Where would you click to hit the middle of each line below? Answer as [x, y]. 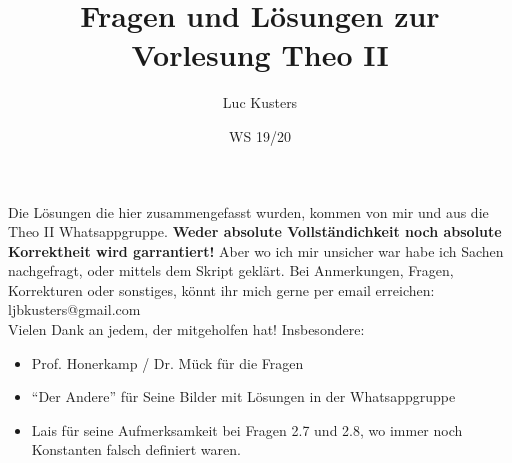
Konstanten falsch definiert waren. [136, 449]
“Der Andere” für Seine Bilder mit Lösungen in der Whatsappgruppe [243, 396]
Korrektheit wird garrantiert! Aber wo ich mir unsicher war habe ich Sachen [256, 250]
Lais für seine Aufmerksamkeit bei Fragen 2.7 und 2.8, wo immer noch [247, 429]
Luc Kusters [260, 102]
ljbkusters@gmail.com [74, 309]
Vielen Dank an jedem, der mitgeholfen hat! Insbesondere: [186, 329]
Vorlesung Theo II [260, 54]
